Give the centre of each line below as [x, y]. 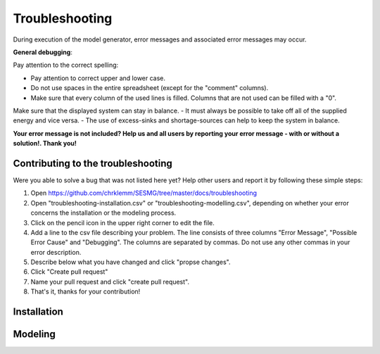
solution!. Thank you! [45, 144]
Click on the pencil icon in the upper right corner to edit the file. [122, 222]
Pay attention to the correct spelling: [66, 65]
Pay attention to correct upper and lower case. [98, 78]
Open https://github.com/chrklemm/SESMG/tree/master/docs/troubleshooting [144, 193]
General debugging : [43, 52]
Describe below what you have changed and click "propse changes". [131, 262]
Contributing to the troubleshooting [93, 163]
